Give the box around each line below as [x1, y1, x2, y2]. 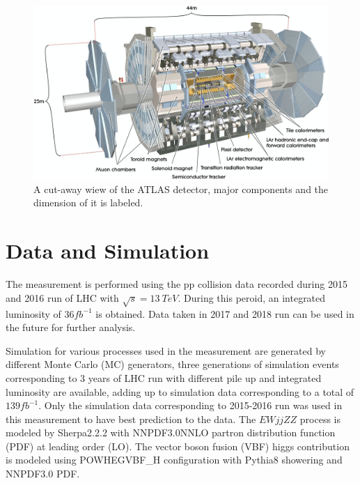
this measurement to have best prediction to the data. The [6, 411, 256, 426]
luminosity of [6, 306, 61, 321]
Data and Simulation [6, 236, 210, 265]
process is [299, 411, 341, 426]
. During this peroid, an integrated [178, 290, 326, 305]
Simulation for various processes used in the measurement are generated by [6, 343, 326, 358]
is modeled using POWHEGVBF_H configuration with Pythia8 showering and [6, 452, 343, 467]
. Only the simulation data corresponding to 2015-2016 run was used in [38, 398, 343, 413]
